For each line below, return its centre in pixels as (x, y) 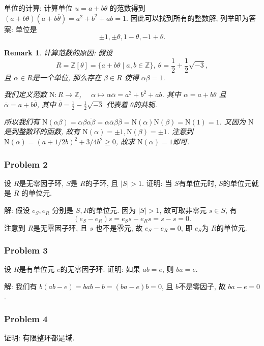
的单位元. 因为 (112, 210)
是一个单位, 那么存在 (67, 77)
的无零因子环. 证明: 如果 (100, 269)
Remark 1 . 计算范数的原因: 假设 (58, 53)
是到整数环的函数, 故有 (42, 131)
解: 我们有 (21, 286)
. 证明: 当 (157, 183)
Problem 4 (26, 319)
